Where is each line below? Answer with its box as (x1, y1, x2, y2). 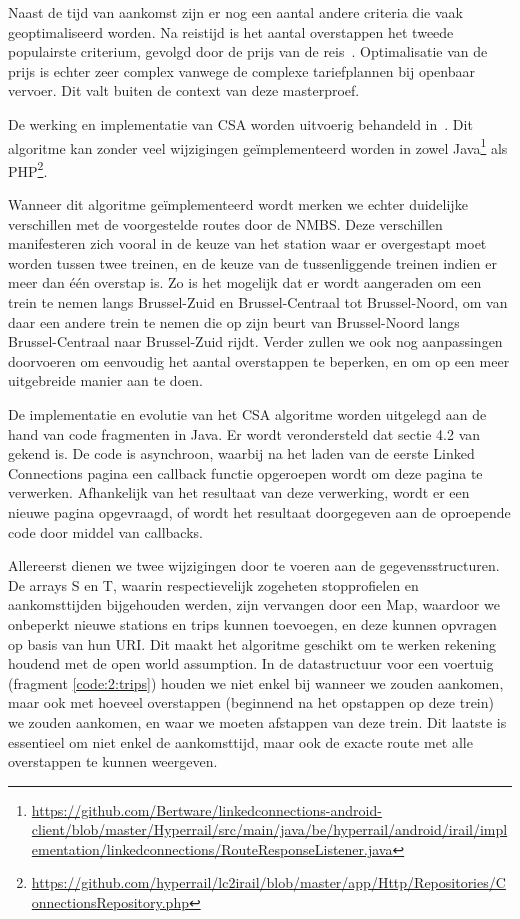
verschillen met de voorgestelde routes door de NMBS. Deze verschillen (8, 213, 443, 234)
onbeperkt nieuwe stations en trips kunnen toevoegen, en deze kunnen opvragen (8, 613, 497, 634)
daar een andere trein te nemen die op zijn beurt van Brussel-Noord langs (8, 311, 460, 332)
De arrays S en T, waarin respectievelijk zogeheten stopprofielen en (8, 574, 419, 595)
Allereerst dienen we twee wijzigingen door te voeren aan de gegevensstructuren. (8, 555, 500, 576)
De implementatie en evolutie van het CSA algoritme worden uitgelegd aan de (8, 404, 487, 424)
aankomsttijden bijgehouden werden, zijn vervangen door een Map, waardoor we (8, 594, 500, 615)
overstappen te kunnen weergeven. (8, 751, 218, 772)
